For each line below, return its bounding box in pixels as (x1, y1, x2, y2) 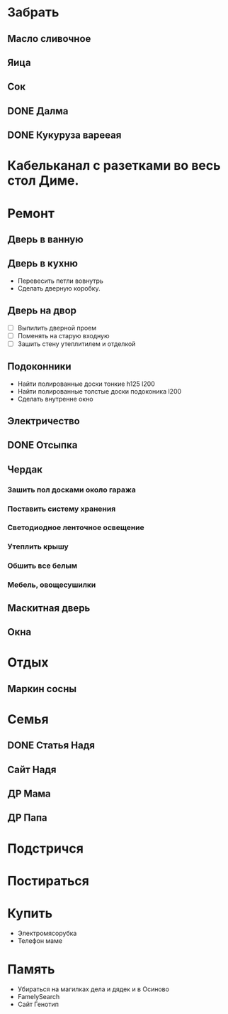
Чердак (7, 463, 42, 475)
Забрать (7, 4, 59, 21)
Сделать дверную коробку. (17, 284, 101, 292)
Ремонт (7, 205, 55, 221)
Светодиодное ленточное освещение (7, 523, 144, 533)
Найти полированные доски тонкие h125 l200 (17, 379, 156, 388)
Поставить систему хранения (7, 504, 116, 514)
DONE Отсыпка (7, 439, 78, 451)
